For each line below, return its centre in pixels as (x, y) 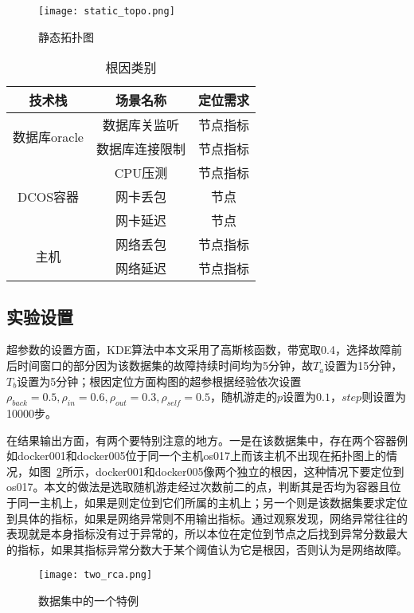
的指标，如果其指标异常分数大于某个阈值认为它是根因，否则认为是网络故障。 (207, 549)
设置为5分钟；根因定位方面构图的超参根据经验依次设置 (159, 381)
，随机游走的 (243, 397)
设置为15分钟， (363, 365)
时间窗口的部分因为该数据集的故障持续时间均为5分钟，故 (165, 365)
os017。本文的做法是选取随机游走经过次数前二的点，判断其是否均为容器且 (198, 487)
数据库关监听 (141, 125)
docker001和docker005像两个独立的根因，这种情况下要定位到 (250, 471)
